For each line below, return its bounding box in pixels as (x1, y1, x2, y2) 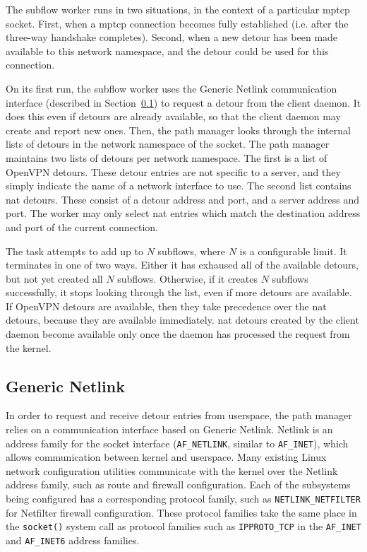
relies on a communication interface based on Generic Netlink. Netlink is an (6, 422, 333, 437)
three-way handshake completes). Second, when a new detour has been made (6, 30, 338, 45)
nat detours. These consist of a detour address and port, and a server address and (6, 192, 360, 206)
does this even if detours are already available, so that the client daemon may (6, 109, 341, 124)
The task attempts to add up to (6, 243, 143, 258)
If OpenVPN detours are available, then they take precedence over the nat (6, 298, 327, 313)
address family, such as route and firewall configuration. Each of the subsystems (6, 477, 351, 492)
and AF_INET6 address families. (6, 532, 140, 547)
